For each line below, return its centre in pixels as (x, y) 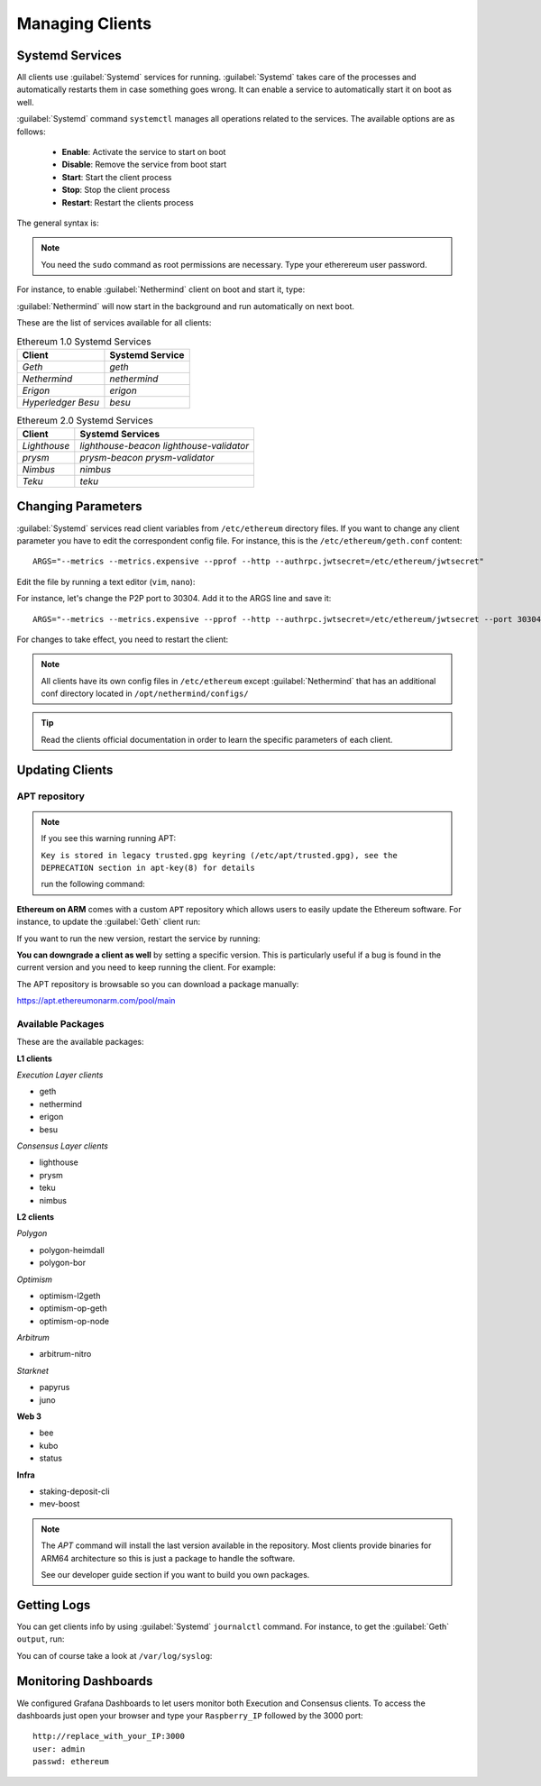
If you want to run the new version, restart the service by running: (138, 939)
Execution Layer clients (60, 1075)
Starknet (33, 1370)
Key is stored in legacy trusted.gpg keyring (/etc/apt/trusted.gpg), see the (220, 855)
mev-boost (60, 1504)
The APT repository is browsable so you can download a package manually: (158, 984)
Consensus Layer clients (62, 1146)
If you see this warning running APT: (108, 838)
